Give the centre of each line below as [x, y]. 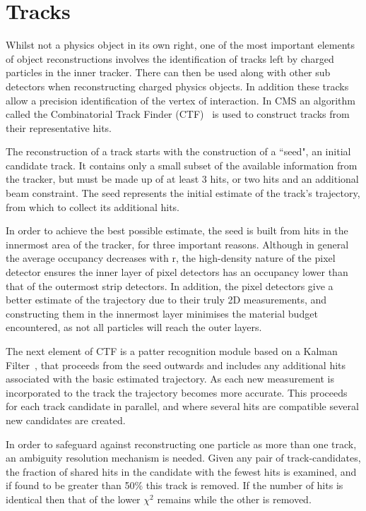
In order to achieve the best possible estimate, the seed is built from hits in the [177, 230]
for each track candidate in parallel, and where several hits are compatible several [182, 406]
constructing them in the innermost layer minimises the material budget [162, 313]
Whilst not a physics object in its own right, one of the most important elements [181, 45]
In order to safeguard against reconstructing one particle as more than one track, [181, 444]
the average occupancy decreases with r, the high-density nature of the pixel [171, 258]
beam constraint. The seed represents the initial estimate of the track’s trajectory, [183, 193]
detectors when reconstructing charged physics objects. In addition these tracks [177, 86]
